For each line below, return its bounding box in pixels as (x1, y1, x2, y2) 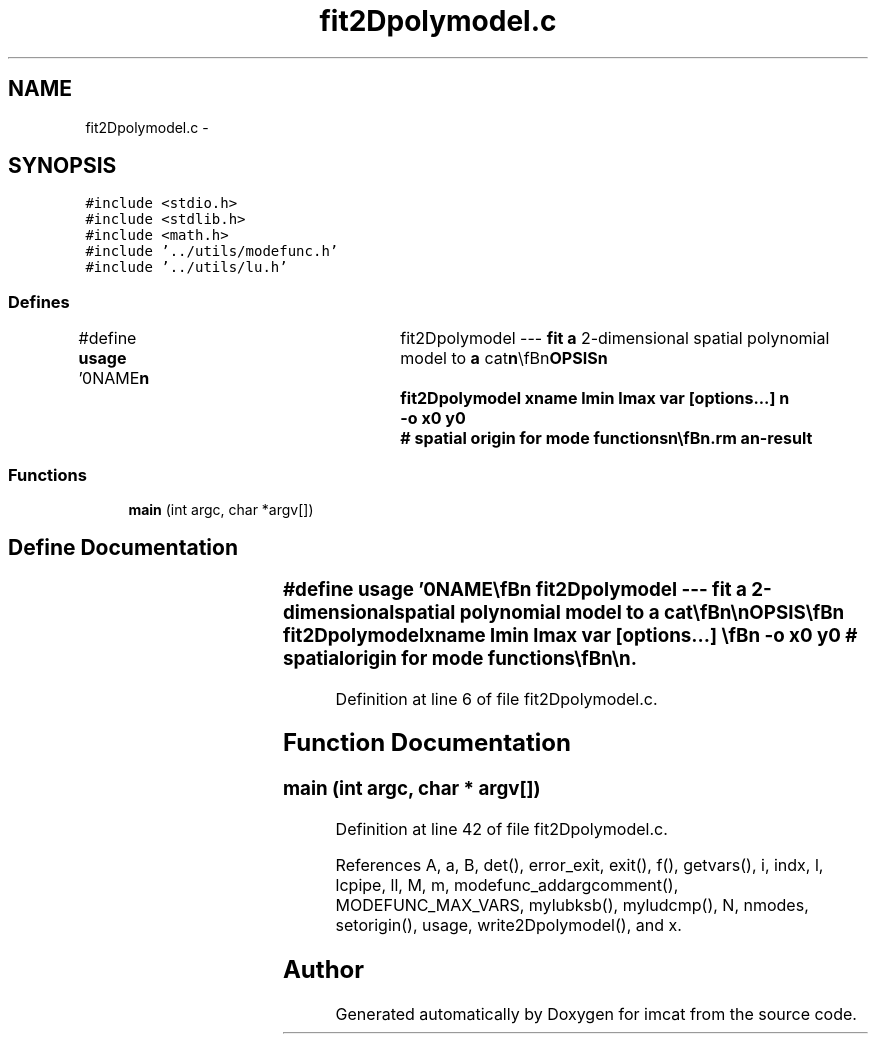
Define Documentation (8, 535, 238, 561)
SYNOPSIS (8, 153, 117, 179)
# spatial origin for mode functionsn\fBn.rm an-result (400, 428, 813, 449)
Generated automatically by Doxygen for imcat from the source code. (335, 1003, 857, 1024)
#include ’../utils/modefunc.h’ (85, 243, 339, 260)
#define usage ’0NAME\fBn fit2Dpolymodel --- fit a (282, 577, 747, 601)
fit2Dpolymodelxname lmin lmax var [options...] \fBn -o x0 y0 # (282, 623, 858, 647)
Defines (8, 291, 70, 312)
